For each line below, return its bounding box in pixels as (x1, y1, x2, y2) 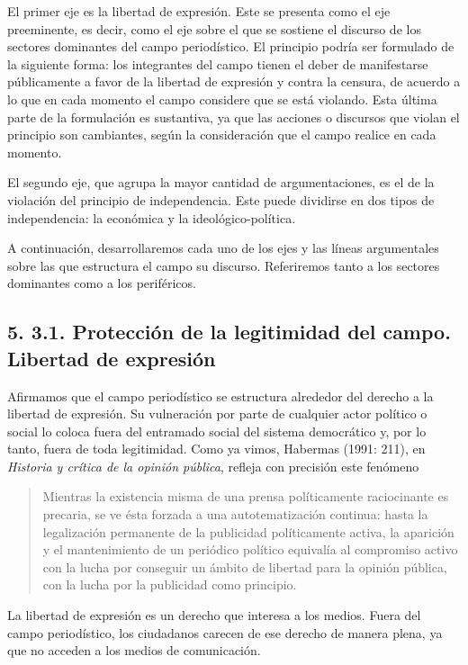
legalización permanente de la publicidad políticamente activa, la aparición (42, 522, 454, 541)
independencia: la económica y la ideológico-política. (7, 208, 296, 227)
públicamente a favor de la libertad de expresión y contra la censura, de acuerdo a (7, 72, 461, 91)
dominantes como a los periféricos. (7, 274, 196, 292)
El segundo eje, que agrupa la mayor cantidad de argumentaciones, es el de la (7, 173, 435, 192)
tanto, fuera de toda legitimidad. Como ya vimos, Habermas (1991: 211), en (7, 439, 426, 458)
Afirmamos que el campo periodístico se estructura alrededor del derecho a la (7, 386, 434, 405)
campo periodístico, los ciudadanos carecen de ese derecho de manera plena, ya (7, 623, 443, 642)
